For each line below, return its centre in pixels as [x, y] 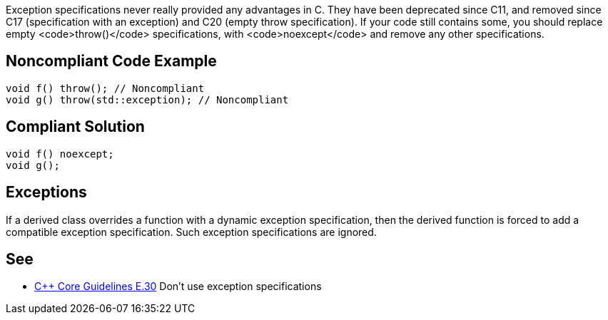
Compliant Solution [75, 127]
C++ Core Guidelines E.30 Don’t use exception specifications [178, 287]
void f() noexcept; [60, 154]
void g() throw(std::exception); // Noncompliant [147, 99]
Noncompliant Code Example [111, 61]
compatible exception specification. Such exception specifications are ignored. [191, 232]
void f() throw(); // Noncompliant [105, 88]
